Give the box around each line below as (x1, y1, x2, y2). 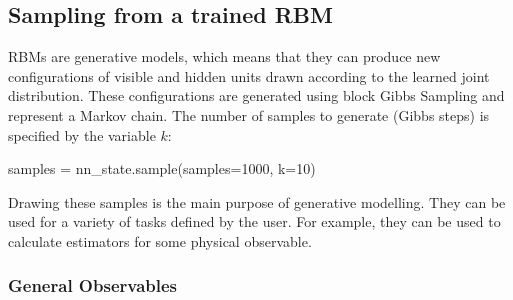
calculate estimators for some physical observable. (8, 230, 312, 251)
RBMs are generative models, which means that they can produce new (8, 46, 441, 67)
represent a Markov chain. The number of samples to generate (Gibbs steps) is (8, 104, 490, 125)
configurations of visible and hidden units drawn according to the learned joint (8, 65, 490, 86)
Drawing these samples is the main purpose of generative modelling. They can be (8, 191, 506, 212)
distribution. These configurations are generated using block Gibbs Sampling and (8, 85, 505, 106)
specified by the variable (8, 124, 156, 145)
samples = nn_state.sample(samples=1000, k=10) (8, 158, 316, 179)
